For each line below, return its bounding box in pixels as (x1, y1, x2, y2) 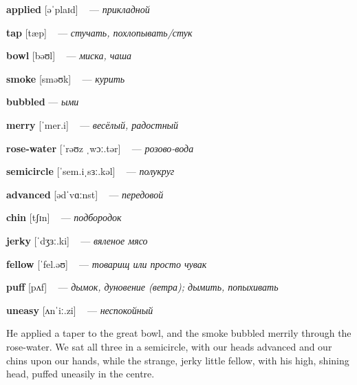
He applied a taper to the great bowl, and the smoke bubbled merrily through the (6, 326, 351, 340)
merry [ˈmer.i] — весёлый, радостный (6, 117, 179, 132)
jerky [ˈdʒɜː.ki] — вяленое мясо (6, 233, 148, 247)
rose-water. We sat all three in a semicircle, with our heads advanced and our (6, 339, 332, 353)
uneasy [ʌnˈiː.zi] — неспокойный (6, 302, 153, 317)
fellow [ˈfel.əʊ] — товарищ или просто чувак (6, 256, 207, 271)
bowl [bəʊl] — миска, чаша (6, 48, 132, 63)
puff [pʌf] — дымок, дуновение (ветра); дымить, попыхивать (6, 280, 279, 294)
